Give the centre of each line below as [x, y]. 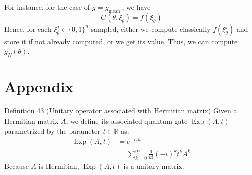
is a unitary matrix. [154, 166]
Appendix [39, 86]
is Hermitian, [59, 166]
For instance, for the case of [47, 7]
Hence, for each [28, 28]
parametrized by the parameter [52, 130]
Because [16, 166]
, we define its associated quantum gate [127, 120]
